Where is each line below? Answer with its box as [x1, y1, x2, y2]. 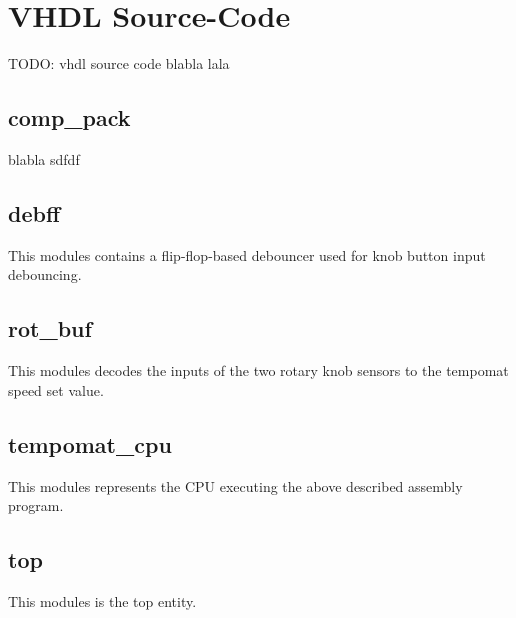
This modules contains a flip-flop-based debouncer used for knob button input [8, 244, 486, 265]
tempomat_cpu [8, 428, 172, 459]
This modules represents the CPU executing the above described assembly [8, 475, 463, 496]
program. [8, 495, 64, 516]
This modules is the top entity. [8, 590, 197, 611]
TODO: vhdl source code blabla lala [8, 53, 230, 74]
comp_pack [8, 102, 131, 133]
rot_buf [8, 313, 92, 344]
